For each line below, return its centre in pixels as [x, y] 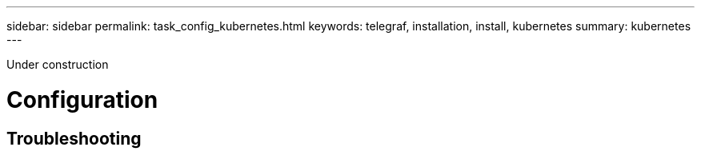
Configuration [82, 99]
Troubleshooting [74, 138]
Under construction [58, 64]
